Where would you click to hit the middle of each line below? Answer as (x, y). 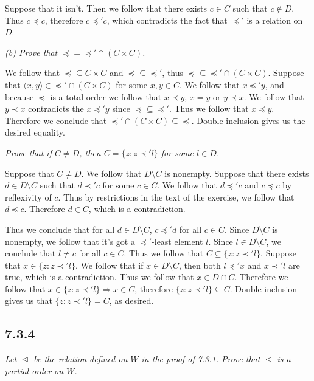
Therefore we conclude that (56, 120)
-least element (177, 241)
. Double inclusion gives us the (248, 120)
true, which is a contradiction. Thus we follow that (99, 277)
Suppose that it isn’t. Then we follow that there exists (106, 8)
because (19, 96)
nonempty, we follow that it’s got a (70, 241)
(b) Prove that (31, 52)
